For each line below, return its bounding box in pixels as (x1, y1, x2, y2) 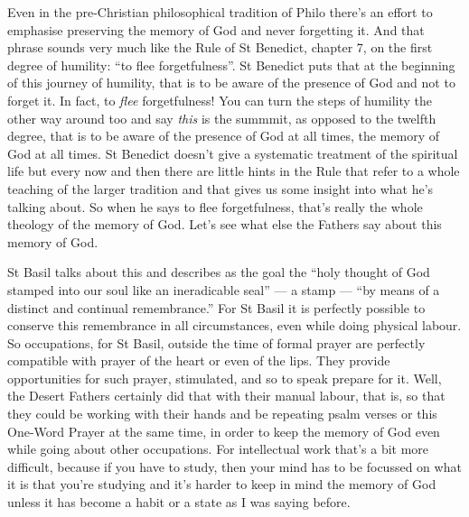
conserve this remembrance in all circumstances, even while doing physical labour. (7, 316, 462, 335)
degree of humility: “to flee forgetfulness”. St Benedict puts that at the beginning (7, 55, 455, 74)
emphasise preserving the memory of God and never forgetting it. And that (7, 20, 425, 39)
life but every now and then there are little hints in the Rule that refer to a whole (7, 162, 460, 180)
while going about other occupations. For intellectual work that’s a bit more (7, 439, 429, 458)
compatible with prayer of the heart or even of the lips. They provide (7, 351, 390, 370)
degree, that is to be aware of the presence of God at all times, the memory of (7, 126, 439, 145)
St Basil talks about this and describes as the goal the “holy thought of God (7, 263, 430, 282)
